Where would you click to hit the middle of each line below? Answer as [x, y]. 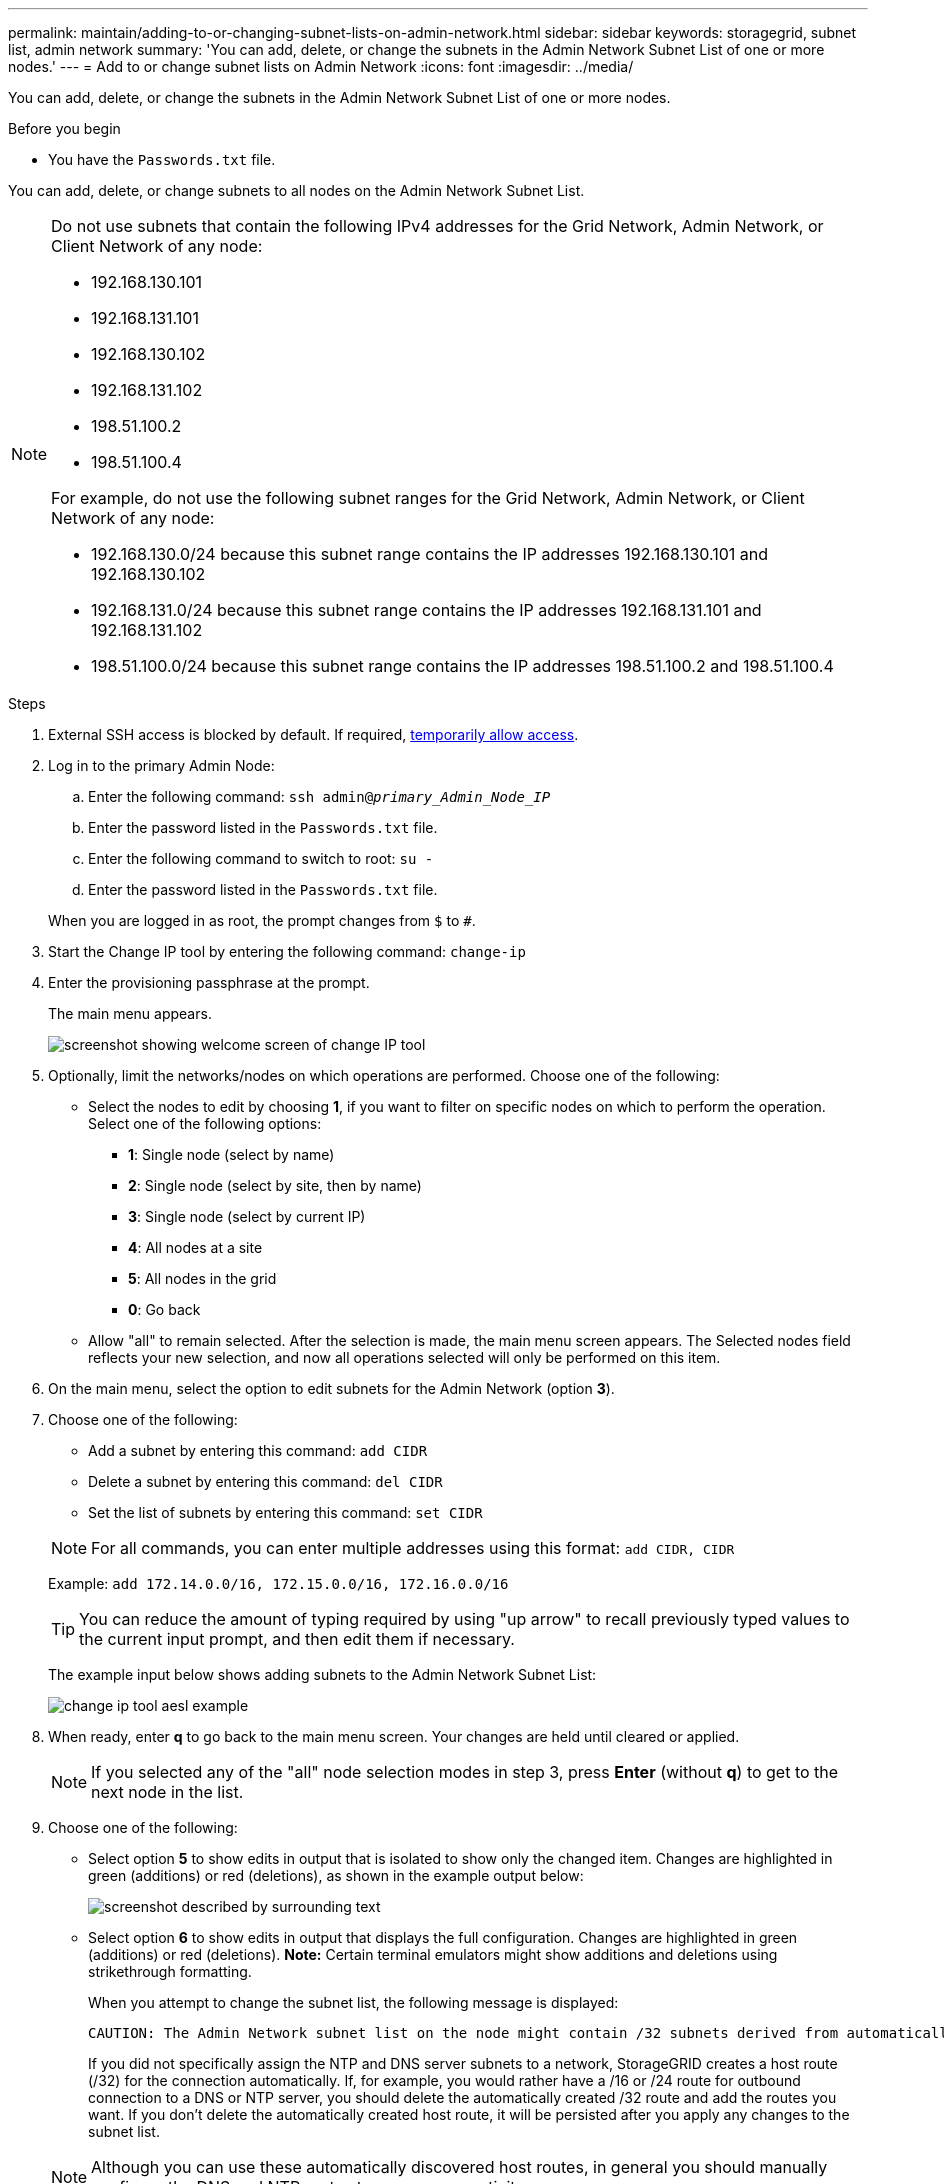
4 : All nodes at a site [195, 1247]
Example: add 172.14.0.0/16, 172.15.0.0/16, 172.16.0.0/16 [278, 1583]
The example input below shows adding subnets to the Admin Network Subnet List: [322, 1674]
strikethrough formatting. [170, 1971]
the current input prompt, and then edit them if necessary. [297, 1639]
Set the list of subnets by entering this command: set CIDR [285, 1512]
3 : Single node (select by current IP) [247, 1216]
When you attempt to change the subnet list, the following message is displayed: [353, 2002]
